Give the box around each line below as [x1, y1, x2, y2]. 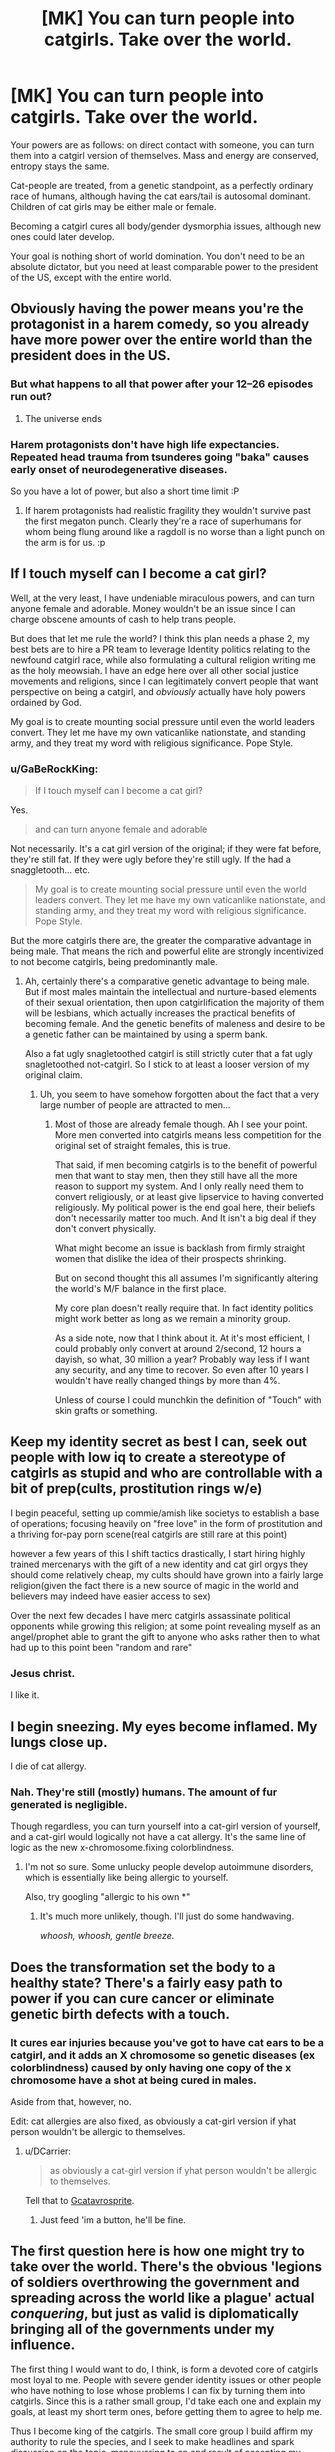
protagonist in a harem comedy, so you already [10, 316, 310, 333]
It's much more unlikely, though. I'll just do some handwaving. [39, 1910, 295, 1922]
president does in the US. [10, 347, 172, 364]
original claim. [24, 1069, 83, 1081]
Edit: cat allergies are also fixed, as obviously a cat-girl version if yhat [10, 2115, 297, 2127]
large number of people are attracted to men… [39, 1099, 231, 1111]
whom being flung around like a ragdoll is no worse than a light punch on [24, 525, 326, 537]
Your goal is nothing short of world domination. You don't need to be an [10, 250, 305, 262]
